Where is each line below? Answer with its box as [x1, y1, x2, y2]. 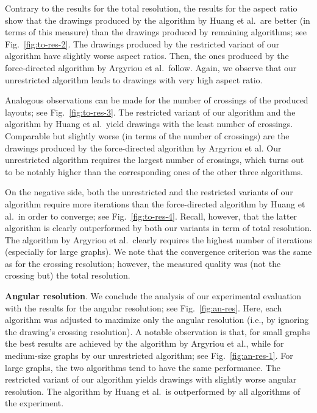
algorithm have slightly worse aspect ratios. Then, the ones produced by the [5, 49, 289, 62]
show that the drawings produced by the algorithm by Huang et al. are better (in [5, 13, 310, 26]
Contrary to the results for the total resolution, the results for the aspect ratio [5, 2, 297, 14]
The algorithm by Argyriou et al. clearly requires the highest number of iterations [5, 233, 312, 246]
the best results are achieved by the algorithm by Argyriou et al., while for [5, 337, 284, 350]
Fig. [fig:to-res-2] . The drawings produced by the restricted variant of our [5, 37, 280, 50]
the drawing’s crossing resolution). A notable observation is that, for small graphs [5, 325, 310, 338]
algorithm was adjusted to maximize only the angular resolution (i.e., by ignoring [5, 313, 309, 326]
